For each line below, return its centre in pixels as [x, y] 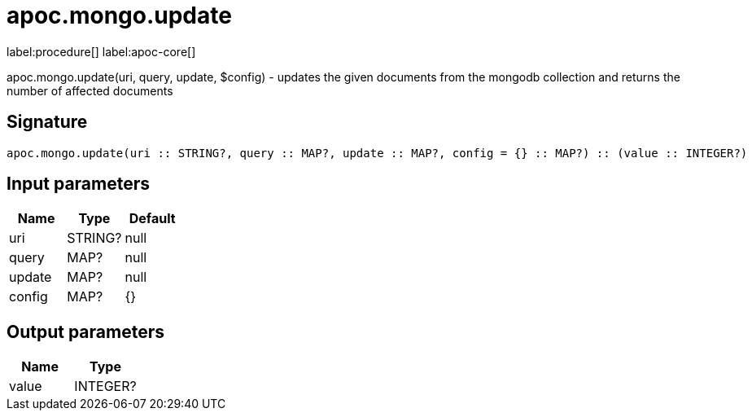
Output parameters [85, 331]
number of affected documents [90, 90]
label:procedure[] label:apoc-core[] [101, 51]
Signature [47, 122]
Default [152, 219]
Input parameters [79, 184]
